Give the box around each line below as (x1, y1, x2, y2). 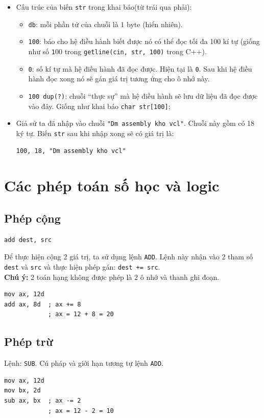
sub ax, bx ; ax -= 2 (4, 397, 81, 404)
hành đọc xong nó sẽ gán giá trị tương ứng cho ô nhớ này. (28, 73, 210, 84)
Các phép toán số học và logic (4, 175, 220, 196)
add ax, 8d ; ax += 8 (4, 300, 81, 308)
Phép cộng (4, 210, 61, 226)
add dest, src (4, 236, 52, 244)
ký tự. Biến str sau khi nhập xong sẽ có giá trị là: (16, 127, 174, 138)
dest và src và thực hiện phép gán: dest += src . (4, 261, 160, 272)
